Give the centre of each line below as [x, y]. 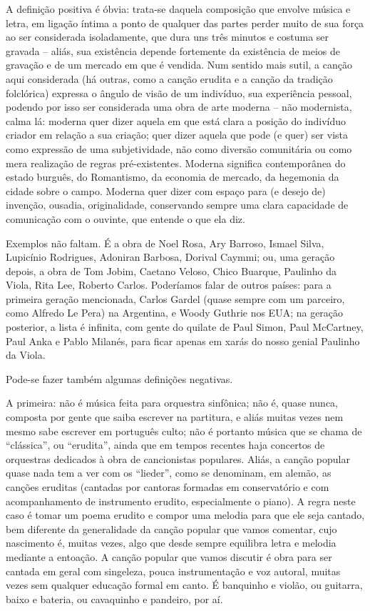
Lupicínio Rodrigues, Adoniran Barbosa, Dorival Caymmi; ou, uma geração [170, 257]
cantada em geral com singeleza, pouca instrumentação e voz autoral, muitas [173, 571]
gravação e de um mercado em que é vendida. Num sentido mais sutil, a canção [179, 65]
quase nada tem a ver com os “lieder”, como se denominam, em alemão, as [169, 473]
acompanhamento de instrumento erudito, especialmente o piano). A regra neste [181, 501]
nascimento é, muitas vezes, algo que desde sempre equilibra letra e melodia [171, 543]
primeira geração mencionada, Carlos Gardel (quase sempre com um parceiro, [175, 298]
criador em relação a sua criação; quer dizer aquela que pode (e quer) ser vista [177, 135]
